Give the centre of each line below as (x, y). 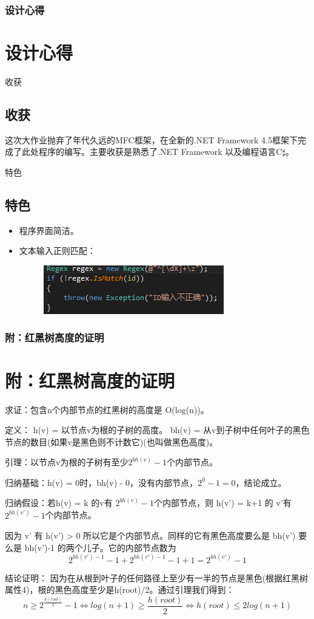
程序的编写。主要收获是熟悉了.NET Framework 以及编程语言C (160, 152)
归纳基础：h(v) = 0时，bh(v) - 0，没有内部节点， (102, 482)
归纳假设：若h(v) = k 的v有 (59, 503)
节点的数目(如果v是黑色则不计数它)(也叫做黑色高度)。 (112, 441)
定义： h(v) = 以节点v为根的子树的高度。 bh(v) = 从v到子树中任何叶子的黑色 (157, 430)
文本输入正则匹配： (57, 251)
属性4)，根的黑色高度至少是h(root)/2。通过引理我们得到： (120, 590)
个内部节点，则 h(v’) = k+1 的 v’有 (223, 503)
